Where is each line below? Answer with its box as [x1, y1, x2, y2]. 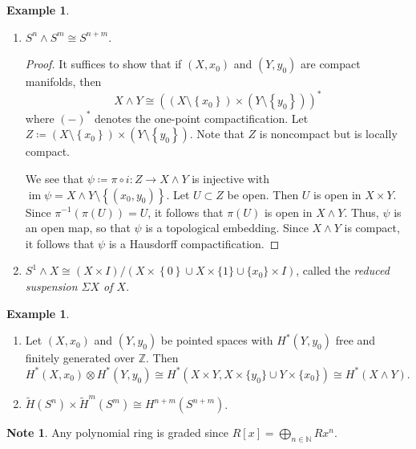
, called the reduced [296, 262, 390, 279]
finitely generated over [25, 349, 135, 366]
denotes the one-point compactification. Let [95, 109, 309, 126]
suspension [25, 277, 78, 294]
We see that [25, 169, 84, 186]
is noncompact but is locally [259, 125, 398, 142]
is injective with [192, 169, 270, 186]
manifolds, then [25, 73, 102, 90]
